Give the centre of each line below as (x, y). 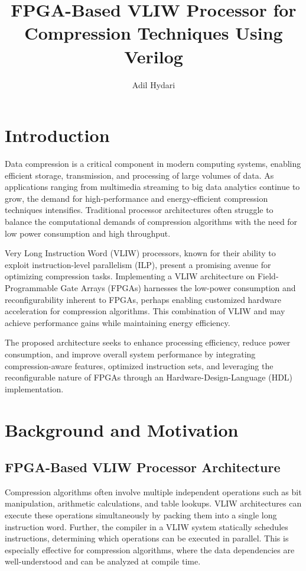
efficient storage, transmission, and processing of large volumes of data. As (139, 175)
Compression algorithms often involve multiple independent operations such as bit (153, 491)
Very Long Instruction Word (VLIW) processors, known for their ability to (140, 253)
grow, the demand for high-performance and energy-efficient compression (136, 198)
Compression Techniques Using (154, 33)
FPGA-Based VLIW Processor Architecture (143, 467)
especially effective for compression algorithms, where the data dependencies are (150, 549)
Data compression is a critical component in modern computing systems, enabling (153, 164)
